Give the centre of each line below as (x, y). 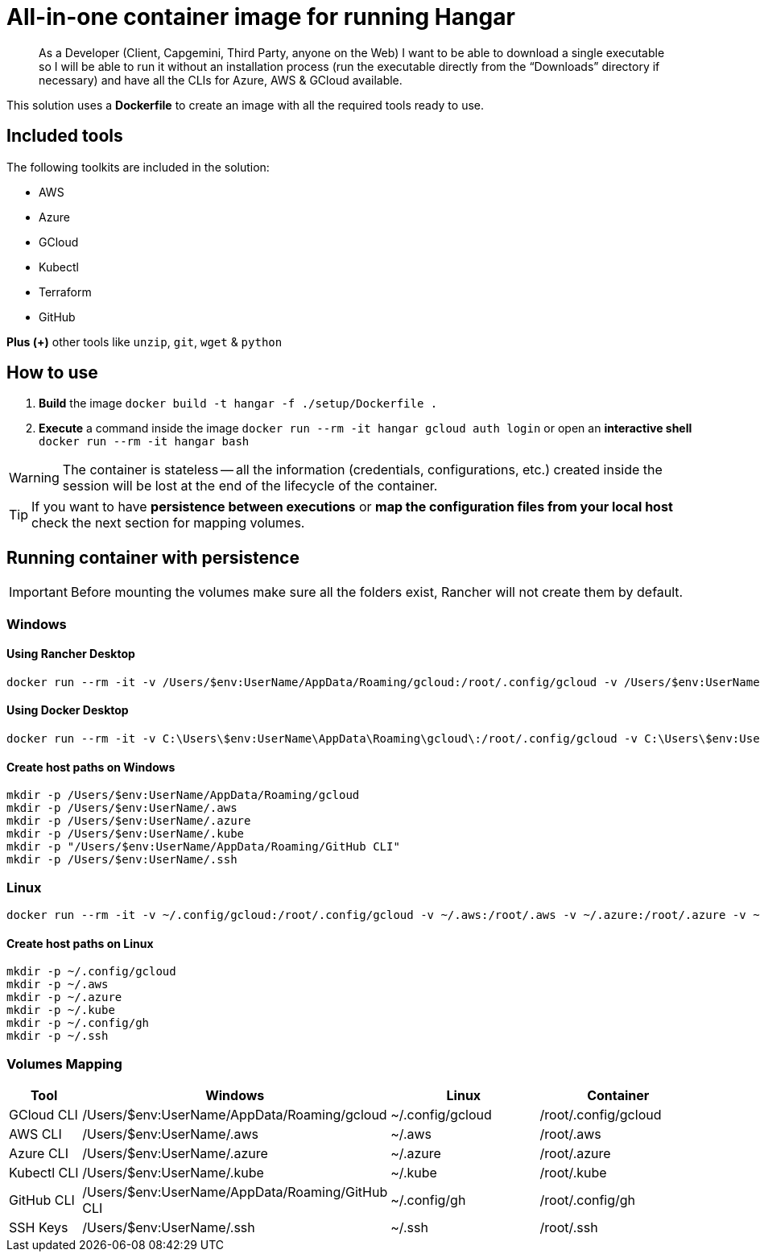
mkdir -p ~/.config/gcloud (91, 972)
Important (38, 592)
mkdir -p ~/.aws (58, 985)
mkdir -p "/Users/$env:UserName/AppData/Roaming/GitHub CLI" (203, 847)
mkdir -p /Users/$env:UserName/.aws (122, 808)
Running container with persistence (153, 557)
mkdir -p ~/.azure (64, 997)
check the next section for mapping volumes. (168, 523)
